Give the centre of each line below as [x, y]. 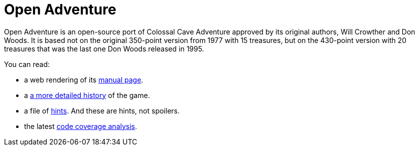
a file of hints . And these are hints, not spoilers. [102, 110]
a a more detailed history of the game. [87, 95]
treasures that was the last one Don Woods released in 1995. [104, 48]
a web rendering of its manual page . [84, 79]
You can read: [27, 64]
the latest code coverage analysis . [81, 126]
